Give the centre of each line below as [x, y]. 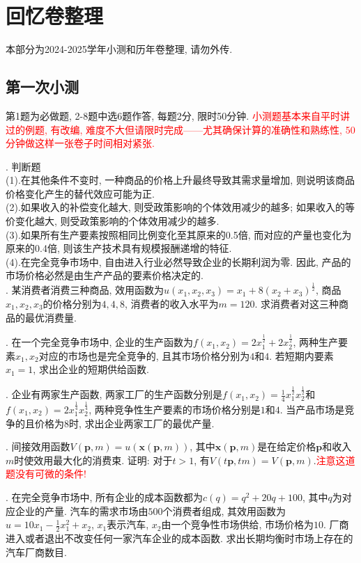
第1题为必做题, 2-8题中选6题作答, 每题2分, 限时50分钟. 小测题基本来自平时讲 [178, 115]
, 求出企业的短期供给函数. [91, 369]
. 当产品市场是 [312, 409]
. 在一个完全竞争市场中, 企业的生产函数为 [100, 342]
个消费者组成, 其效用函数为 [224, 510]
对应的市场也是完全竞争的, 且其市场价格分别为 [144, 355]
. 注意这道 [334, 460]
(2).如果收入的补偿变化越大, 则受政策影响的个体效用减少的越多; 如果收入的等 [180, 207]
